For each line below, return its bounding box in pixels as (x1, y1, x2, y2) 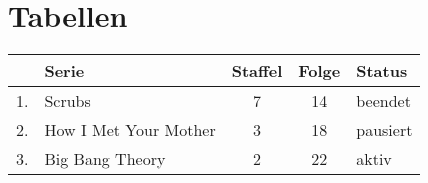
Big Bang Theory (44, 147, 166, 171)
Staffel (231, 59, 283, 83)
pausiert (356, 118, 413, 142)
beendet (356, 89, 411, 113)
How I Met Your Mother (44, 118, 216, 142)
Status (356, 59, 408, 83)
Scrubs (44, 89, 91, 113)
